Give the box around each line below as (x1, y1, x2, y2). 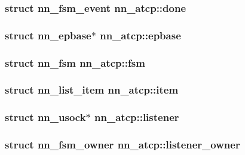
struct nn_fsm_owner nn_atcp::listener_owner (5, 137, 240, 152)
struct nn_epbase (5, 27, 91, 42)
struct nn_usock (5, 110, 86, 125)
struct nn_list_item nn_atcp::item (5, 82, 179, 97)
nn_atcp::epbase (100, 27, 181, 42)
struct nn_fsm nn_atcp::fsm (5, 55, 145, 70)
